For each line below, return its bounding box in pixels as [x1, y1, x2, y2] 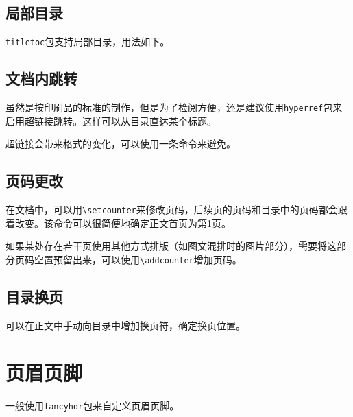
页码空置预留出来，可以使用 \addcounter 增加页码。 [14, 252, 242, 266]
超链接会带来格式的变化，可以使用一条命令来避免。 [5, 136, 236, 151]
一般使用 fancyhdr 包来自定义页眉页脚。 [5, 398, 180, 412]
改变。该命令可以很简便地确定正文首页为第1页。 [14, 215, 231, 230]
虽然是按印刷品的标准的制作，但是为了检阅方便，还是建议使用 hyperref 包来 [5, 100, 343, 115]
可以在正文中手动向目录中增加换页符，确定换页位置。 [5, 318, 245, 332]
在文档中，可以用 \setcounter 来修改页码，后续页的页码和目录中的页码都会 [5, 202, 338, 217]
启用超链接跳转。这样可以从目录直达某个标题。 [5, 113, 217, 128]
